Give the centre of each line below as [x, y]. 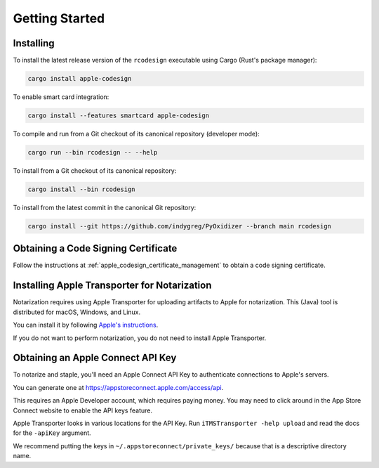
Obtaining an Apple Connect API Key [95, 358]
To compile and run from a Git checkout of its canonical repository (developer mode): [136, 134]
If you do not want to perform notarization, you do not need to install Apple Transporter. [140, 338]
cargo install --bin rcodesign [82, 189]
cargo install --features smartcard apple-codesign [119, 116]
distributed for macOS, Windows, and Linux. [77, 312]
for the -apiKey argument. [52, 433]
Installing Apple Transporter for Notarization [112, 286]
